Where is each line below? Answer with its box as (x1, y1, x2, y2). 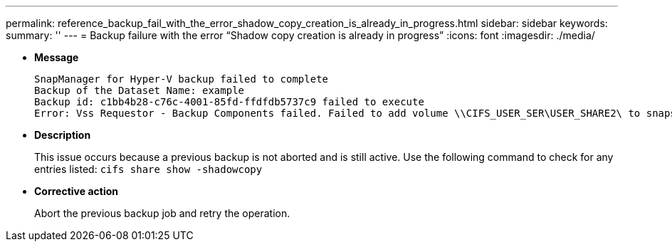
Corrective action (34, 185, 118, 197)
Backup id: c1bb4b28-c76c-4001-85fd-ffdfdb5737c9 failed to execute (34, 96, 424, 107)
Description (34, 129, 91, 141)
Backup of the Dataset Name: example (34, 85, 245, 96)
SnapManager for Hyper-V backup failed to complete (34, 73, 329, 85)
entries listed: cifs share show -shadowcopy (34, 163, 263, 175)
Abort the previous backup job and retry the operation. (34, 207, 290, 219)
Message (34, 51, 79, 63)
